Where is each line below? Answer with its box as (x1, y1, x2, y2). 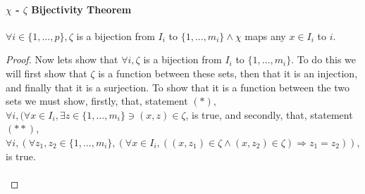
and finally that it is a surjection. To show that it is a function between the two (6, 79, 350, 94)
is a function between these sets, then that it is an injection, (98, 65, 358, 80)
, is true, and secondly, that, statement (185, 107, 353, 122)
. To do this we (291, 52, 357, 67)
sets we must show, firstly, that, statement (6, 93, 188, 108)
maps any (245, 28, 286, 43)
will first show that (6, 65, 87, 80)
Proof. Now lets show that (6, 52, 118, 67)
